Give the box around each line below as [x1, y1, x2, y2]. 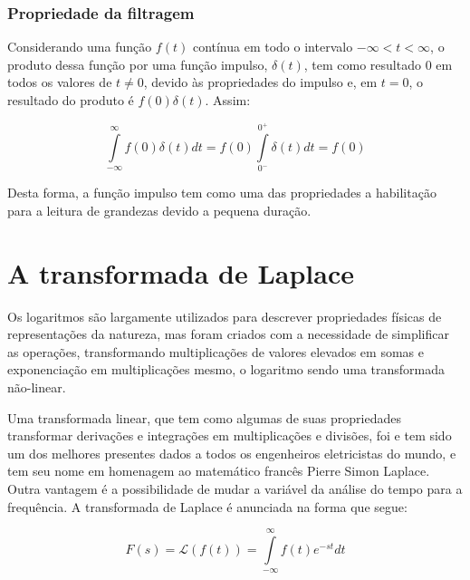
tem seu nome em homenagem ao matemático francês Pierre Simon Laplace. [7, 461, 430, 480]
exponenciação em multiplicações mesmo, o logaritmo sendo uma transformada [7, 360, 445, 379]
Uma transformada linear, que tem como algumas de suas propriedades [7, 408, 401, 427]
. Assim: [205, 91, 251, 109]
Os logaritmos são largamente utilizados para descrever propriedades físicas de [7, 306, 442, 325]
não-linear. [7, 377, 66, 396]
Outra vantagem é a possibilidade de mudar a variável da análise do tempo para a [7, 478, 463, 498]
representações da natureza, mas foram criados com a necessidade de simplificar [7, 324, 449, 343]
